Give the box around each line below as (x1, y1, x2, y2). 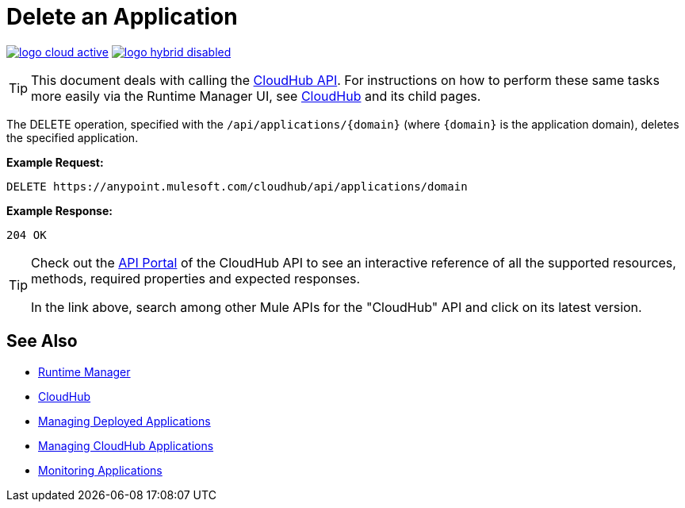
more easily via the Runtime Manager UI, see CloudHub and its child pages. (31, 87, 481, 104)
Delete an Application (6, 3, 238, 30)
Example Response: (6, 203, 113, 217)
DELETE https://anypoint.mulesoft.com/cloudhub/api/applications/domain (6, 179, 468, 193)
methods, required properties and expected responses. (31, 270, 361, 287)
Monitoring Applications (38, 463, 163, 477)
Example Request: (6, 155, 104, 169)
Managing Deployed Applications (38, 414, 211, 428)
